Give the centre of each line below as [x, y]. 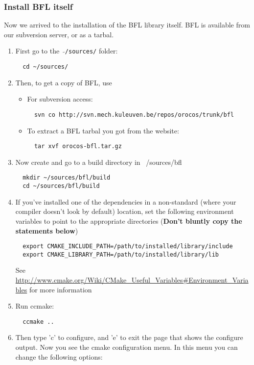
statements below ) [47, 230]
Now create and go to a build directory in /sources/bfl [99, 162]
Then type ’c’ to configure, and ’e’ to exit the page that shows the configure [129, 337]
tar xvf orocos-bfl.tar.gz [78, 146]
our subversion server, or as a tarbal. [59, 34]
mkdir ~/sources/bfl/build [67, 178]
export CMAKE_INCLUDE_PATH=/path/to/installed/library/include [128, 247]
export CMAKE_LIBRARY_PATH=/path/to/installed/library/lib [121, 254]
